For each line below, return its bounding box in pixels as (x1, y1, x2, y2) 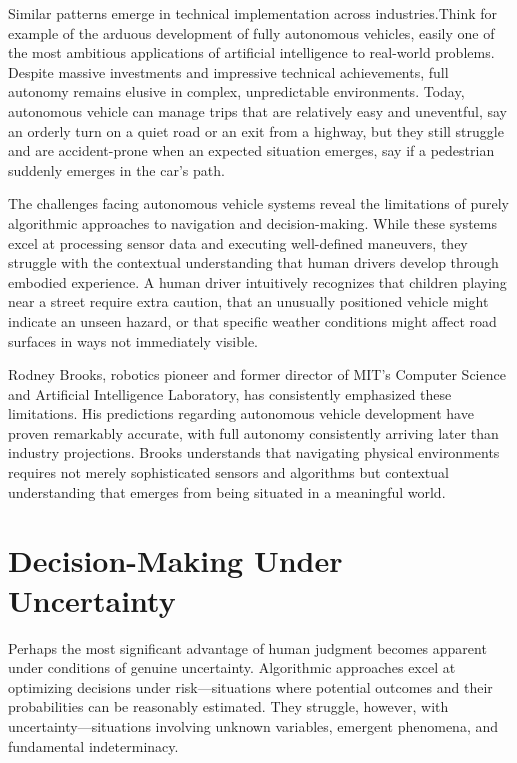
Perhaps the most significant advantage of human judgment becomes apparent (8, 637, 487, 658)
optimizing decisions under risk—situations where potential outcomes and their (8, 676, 493, 697)
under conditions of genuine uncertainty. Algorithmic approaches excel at (8, 657, 456, 678)
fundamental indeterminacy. (8, 735, 179, 756)
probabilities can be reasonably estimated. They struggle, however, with (8, 696, 449, 717)
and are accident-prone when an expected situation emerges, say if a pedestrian (8, 140, 495, 161)
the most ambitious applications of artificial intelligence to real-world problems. (8, 42, 495, 63)
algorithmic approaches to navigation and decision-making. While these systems (8, 212, 497, 233)
